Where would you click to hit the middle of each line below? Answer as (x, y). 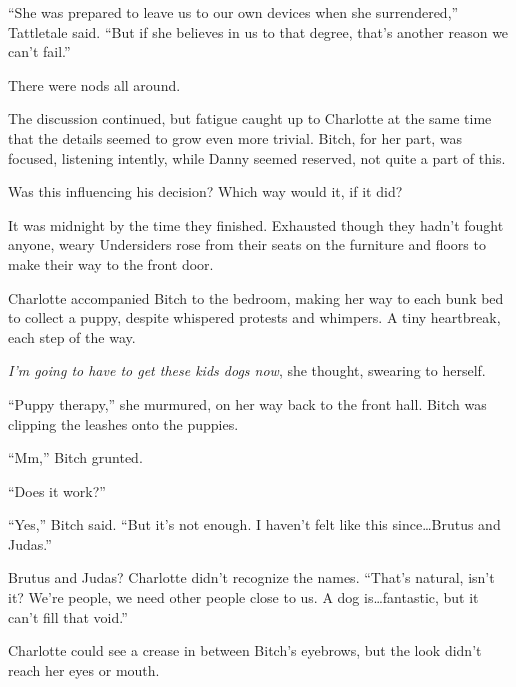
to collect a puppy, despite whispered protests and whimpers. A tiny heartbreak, (254, 317)
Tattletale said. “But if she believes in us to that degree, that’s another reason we (258, 31)
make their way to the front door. (111, 263)
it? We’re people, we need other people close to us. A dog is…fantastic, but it (243, 597)
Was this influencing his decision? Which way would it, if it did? (205, 191)
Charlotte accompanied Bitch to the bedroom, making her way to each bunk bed (256, 297)
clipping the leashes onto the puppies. (123, 423)
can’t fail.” (39, 51)
